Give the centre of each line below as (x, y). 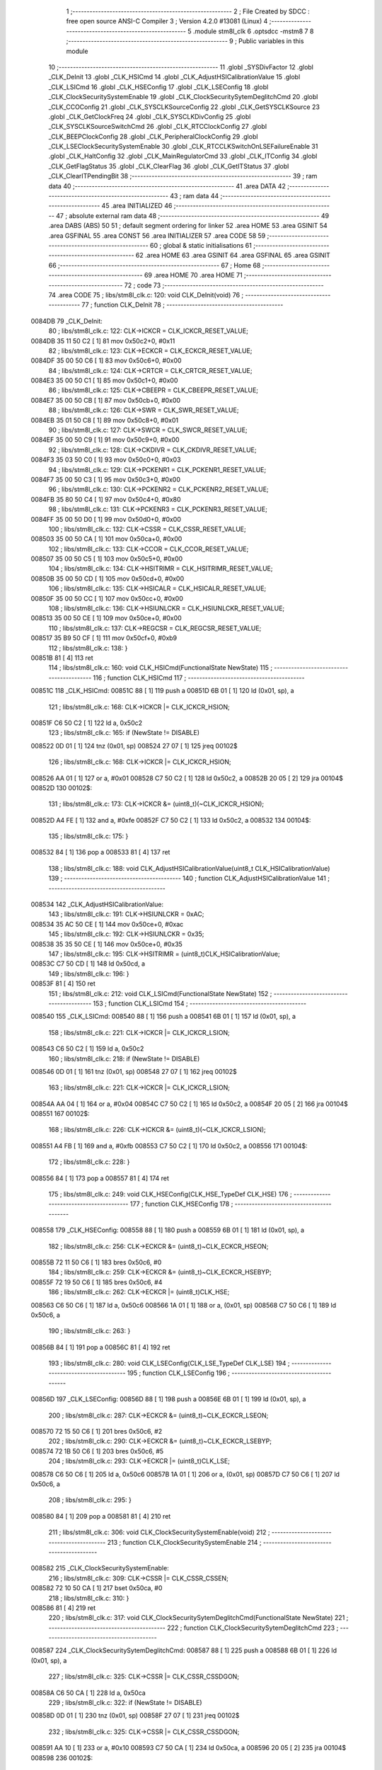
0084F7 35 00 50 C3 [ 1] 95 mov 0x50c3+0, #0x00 (105, 479)
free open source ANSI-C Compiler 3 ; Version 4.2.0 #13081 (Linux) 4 (167, 21)
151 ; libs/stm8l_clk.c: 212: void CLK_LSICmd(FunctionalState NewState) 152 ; (160, 993)
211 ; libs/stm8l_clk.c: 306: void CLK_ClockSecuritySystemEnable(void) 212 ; (159, 1532)
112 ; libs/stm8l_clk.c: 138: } (88, 648)
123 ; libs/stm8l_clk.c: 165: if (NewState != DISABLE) (124, 733)
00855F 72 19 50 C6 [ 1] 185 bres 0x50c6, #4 (97, 1282)
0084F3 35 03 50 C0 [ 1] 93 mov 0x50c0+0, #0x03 (106, 459)
